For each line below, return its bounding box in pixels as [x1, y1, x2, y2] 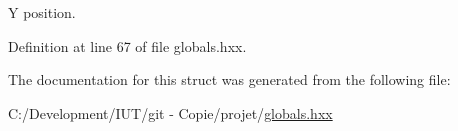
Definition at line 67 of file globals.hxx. [8, 35, 247, 56]
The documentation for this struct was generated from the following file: [8, 69, 451, 90]
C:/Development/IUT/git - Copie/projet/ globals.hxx [8, 102, 333, 123]
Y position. [8, 2, 76, 22]
